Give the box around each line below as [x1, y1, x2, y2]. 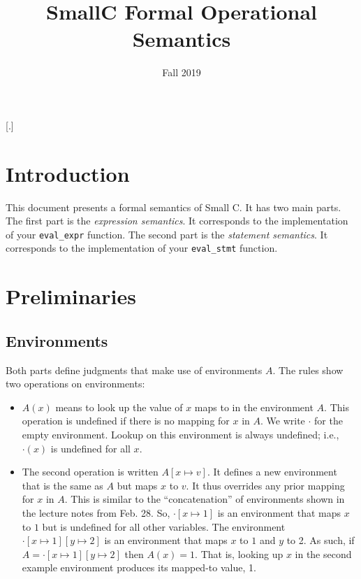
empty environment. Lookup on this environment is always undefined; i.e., [22, 427, 339, 442]
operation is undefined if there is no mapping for [22, 413, 230, 428]
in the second [295, 546, 352, 561]
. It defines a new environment [207, 464, 337, 479]
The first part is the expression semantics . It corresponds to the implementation [6, 213, 348, 228]
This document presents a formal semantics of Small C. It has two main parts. [6, 199, 341, 214]
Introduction [6, 159, 130, 187]
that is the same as [22, 478, 103, 492]
